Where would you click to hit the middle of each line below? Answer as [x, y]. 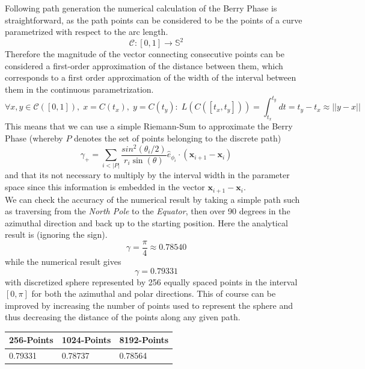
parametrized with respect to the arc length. [87, 32]
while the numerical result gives [63, 261]
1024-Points [86, 340]
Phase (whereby [34, 138]
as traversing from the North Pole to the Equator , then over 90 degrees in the [148, 211]
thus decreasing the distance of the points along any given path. [123, 317]
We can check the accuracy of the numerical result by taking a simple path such [152, 199]
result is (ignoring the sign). [56, 234]
